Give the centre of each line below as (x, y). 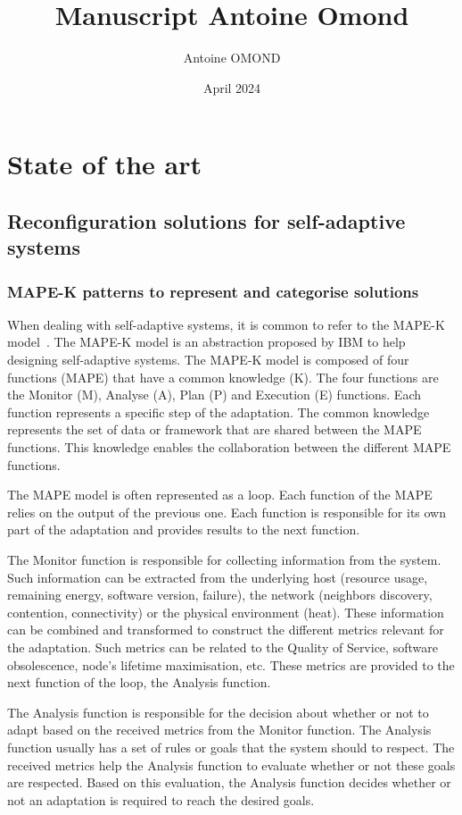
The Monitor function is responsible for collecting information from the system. (224, 560)
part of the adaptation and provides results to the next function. (184, 529)
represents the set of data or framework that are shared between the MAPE (214, 429)
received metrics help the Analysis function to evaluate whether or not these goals (231, 765)
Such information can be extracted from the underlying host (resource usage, (218, 577)
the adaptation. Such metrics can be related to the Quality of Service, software (223, 647)
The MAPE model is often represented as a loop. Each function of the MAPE (220, 495)
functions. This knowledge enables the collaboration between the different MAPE (229, 447)
